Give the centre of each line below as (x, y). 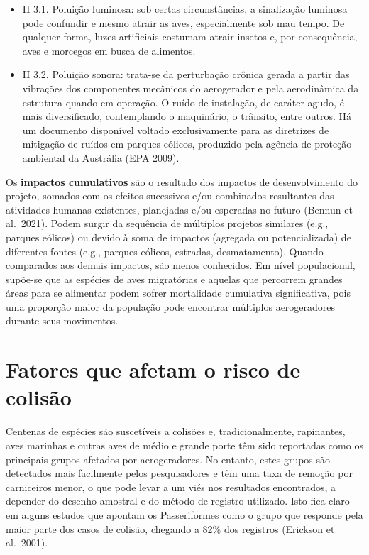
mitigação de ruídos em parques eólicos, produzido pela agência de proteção (187, 144)
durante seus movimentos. (62, 320)
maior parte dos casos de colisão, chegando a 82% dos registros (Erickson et (170, 528)
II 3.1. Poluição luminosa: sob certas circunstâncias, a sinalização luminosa (185, 9)
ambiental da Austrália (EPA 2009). (101, 157)
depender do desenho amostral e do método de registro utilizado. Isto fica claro (178, 501)
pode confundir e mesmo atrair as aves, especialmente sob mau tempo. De (183, 22)
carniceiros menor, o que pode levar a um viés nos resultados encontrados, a (171, 487)
